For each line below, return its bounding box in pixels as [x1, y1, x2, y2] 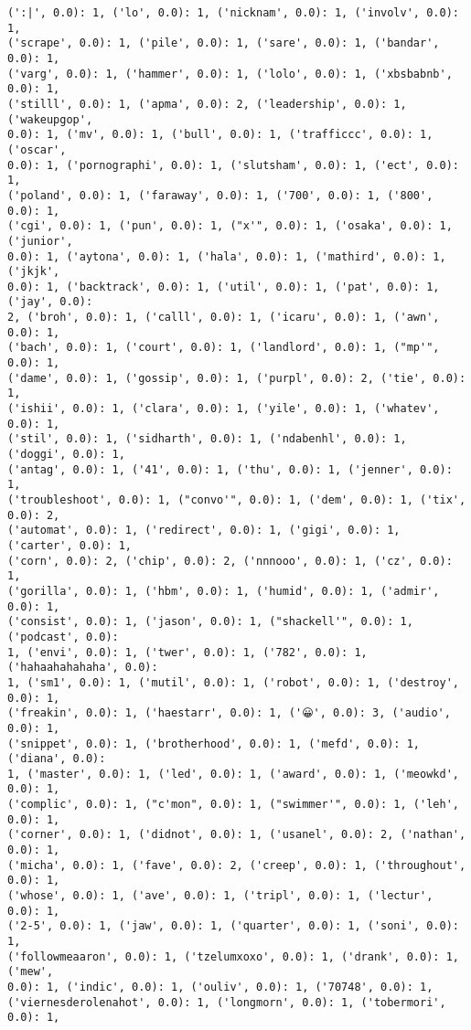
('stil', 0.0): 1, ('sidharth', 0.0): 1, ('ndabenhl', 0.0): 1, [7, 432, 407, 446]
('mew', [7, 965, 54, 979]
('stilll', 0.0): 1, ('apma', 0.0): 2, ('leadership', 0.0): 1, [7, 97, 407, 111]
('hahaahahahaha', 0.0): [7, 661, 158, 674]
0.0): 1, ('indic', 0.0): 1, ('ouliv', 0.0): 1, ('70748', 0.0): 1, [7, 981, 434, 993]
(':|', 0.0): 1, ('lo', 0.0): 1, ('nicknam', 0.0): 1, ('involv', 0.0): [7, 6, 459, 19]
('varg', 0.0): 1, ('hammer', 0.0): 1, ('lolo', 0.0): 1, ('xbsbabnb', [7, 67, 453, 80]
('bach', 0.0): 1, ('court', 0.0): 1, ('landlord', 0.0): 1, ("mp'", [7, 341, 440, 355]
